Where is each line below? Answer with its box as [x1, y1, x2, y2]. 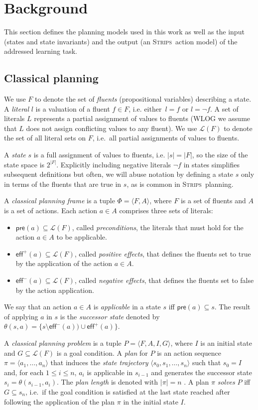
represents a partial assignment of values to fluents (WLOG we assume [34, 113, 251, 124]
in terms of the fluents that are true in [4, 178, 122, 189]
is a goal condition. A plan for [56, 347, 148, 358]
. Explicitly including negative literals [56, 159, 171, 169]
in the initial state [123, 396, 178, 407]
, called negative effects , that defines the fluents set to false [74, 275, 254, 285]
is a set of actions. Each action [4, 205, 98, 216]
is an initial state [200, 337, 252, 348]
